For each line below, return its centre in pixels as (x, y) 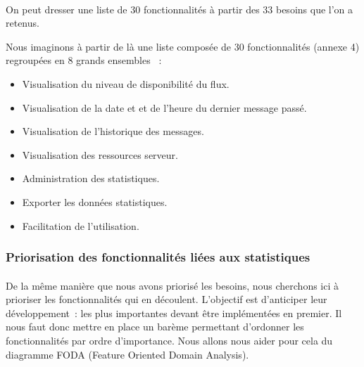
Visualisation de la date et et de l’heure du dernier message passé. (164, 107)
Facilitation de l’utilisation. (81, 225)
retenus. (23, 23)
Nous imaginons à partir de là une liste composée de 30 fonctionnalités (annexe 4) (183, 46)
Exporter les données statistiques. (95, 201)
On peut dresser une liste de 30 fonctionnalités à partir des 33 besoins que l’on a (180, 9)
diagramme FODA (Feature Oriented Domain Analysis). (127, 354)
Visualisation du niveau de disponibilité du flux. (126, 83)
